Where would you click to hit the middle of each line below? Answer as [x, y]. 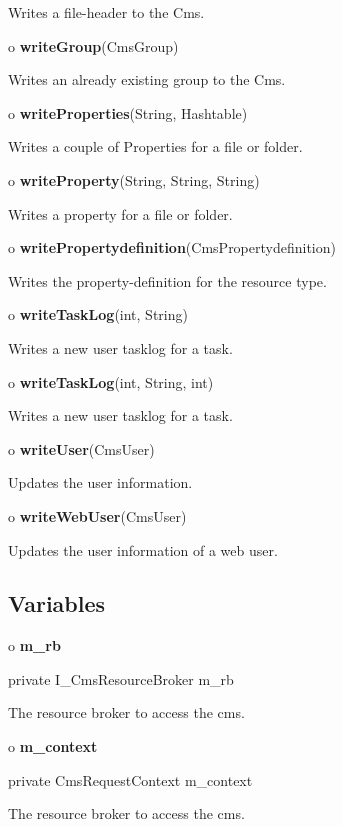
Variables [57, 603]
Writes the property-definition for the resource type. [167, 280]
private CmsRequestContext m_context [130, 779]
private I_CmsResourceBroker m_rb [121, 678]
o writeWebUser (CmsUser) [97, 515]
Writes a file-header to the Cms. [106, 12]
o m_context [53, 746]
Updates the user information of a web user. [143, 549]
